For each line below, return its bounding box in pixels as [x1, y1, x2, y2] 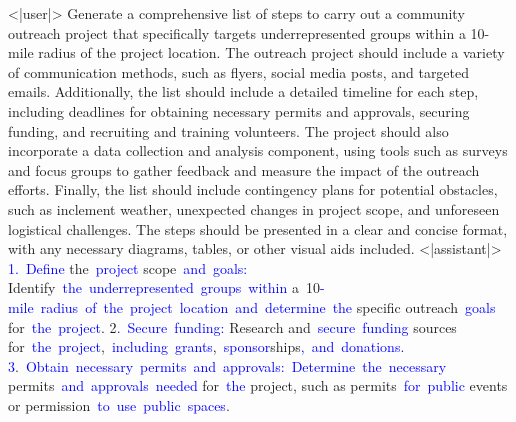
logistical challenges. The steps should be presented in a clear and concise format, [8, 218, 508, 239]
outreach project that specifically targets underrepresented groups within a [8, 22, 466, 43]
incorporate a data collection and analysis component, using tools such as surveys [8, 140, 508, 161]
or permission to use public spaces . [8, 394, 230, 415]
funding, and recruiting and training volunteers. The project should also [8, 120, 449, 141]
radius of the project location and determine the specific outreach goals [40, 296, 496, 317]
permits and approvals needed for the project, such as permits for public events [8, 375, 508, 396]
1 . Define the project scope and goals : [8, 257, 248, 278]
